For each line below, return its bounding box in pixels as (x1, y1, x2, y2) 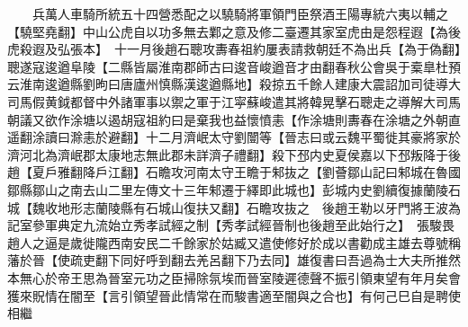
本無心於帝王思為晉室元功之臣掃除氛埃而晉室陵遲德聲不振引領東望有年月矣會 (7, 268, 461, 287)
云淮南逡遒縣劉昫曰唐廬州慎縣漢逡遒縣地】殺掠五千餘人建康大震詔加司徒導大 (7, 75, 461, 93)
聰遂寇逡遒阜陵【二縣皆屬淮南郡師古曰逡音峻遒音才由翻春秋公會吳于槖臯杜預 (7, 57, 461, 75)
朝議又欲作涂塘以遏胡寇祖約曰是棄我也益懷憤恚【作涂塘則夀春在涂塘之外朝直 (7, 110, 461, 128)
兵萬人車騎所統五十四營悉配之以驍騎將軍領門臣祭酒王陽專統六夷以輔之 (31, 4, 448, 22)
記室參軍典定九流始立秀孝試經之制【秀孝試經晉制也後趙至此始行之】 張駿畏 (7, 216, 454, 234)
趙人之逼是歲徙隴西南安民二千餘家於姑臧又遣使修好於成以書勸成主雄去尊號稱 (7, 233, 461, 252)
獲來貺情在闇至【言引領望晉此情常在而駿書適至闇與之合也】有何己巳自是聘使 (7, 286, 461, 305)
